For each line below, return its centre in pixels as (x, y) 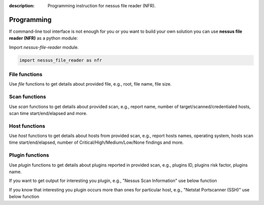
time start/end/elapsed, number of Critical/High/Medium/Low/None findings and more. (96, 142)
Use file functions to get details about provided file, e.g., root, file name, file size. (90, 84)
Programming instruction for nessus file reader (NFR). (102, 6)
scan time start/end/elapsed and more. (48, 113)
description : (22, 6)
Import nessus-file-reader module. (44, 47)
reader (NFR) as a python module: (44, 38)
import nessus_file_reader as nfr (61, 60)
